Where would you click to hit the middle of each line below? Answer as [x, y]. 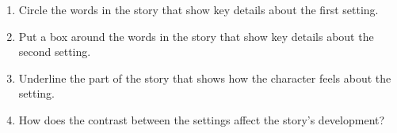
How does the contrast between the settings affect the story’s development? [202, 119]
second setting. [55, 52]
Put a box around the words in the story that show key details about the [196, 36]
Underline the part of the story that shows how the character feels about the [205, 78]
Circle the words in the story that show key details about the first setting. [198, 9]
